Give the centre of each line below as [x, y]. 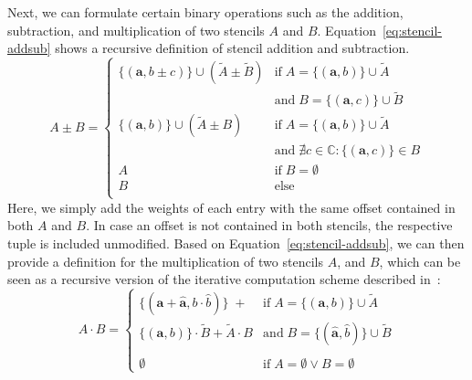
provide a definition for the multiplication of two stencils [165, 261]
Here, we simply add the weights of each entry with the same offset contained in [231, 207]
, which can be [420, 261]
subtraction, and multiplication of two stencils [136, 30]
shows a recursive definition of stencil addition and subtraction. [232, 48]
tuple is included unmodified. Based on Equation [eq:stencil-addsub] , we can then [236, 243]
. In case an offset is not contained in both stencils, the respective [269, 225]
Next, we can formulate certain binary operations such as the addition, [205, 12]
